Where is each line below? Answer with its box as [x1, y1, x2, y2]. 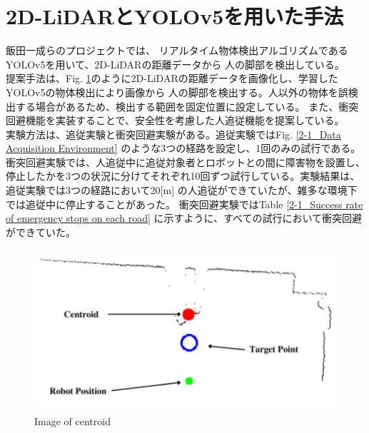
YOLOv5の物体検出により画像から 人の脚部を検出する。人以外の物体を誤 [6, 84, 348, 99]
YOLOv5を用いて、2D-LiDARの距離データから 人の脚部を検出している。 [6, 56, 345, 71]
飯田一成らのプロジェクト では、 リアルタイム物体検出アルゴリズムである [6, 43, 348, 58]
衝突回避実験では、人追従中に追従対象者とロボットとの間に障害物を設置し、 [6, 154, 365, 169]
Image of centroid [34, 413, 111, 428]
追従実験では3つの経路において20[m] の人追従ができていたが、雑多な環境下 [6, 183, 358, 198]
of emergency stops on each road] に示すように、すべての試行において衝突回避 [6, 210, 363, 225]
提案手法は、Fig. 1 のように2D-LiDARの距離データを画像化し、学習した [6, 71, 338, 86]
